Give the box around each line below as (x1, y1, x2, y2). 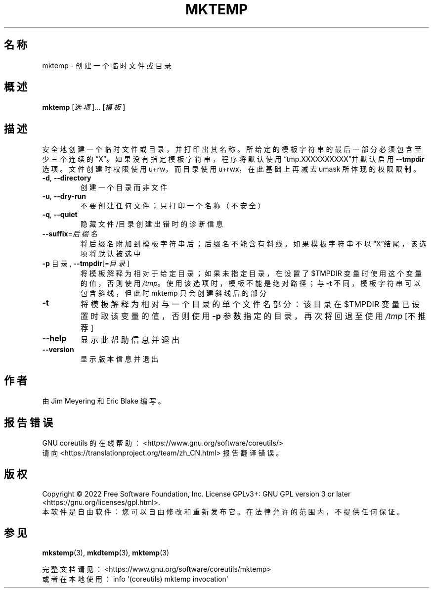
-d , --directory (42, 174, 91, 182)
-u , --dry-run (42, 192, 87, 201)
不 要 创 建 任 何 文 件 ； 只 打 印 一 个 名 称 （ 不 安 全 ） (80, 201, 265, 210)
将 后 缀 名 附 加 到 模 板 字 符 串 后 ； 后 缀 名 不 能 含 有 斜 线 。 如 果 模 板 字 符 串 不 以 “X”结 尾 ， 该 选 (80, 239, 427, 248)
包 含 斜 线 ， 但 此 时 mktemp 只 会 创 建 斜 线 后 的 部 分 (80, 289, 267, 298)
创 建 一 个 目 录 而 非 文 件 (80, 183, 168, 192)
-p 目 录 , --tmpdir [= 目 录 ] (42, 259, 130, 268)
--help (42, 333, 67, 344)
